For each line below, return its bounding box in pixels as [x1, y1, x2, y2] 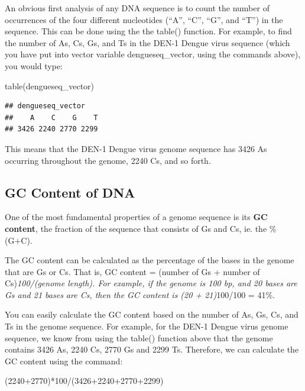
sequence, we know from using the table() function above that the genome [5, 331, 273, 344]
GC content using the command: [5, 354, 123, 367]
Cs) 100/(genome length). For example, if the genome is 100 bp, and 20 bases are [5, 277, 297, 289]
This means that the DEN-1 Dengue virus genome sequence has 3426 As [5, 142, 267, 154]
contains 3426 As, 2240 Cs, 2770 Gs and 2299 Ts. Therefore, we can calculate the [5, 343, 299, 356]
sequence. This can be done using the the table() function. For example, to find [5, 25, 292, 37]
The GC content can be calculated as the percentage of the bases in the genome [5, 254, 294, 266]
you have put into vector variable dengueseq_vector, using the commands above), [5, 48, 301, 60]
